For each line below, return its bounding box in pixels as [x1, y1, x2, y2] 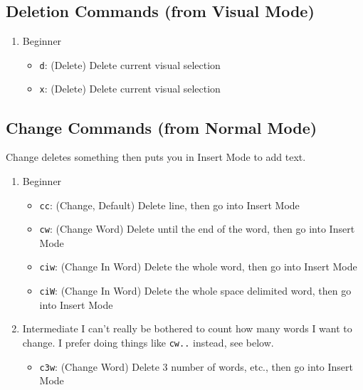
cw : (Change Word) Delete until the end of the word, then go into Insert [39, 221, 355, 236]
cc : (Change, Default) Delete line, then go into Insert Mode [39, 197, 300, 212]
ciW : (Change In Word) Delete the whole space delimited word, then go [39, 283, 352, 298]
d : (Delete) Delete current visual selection [39, 57, 221, 72]
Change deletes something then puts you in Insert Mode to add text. [6, 149, 306, 164]
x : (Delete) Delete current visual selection [39, 81, 221, 96]
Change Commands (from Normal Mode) [6, 116, 317, 138]
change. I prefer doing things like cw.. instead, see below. [22, 334, 274, 349]
